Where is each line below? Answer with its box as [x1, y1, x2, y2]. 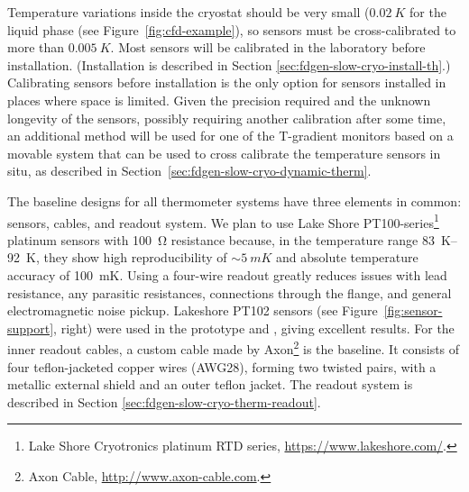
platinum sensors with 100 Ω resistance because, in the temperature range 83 [7, 230, 435, 249]
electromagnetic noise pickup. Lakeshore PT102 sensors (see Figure [7, 301, 378, 320]
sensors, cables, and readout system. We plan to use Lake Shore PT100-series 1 [7, 210, 439, 232]
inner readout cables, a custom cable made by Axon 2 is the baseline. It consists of [7, 337, 460, 358]
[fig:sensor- [383, 301, 443, 320]
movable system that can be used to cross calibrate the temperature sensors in [7, 143, 441, 162]
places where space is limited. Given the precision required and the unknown [7, 90, 431, 109]
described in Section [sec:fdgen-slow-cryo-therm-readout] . [7, 392, 321, 411]
